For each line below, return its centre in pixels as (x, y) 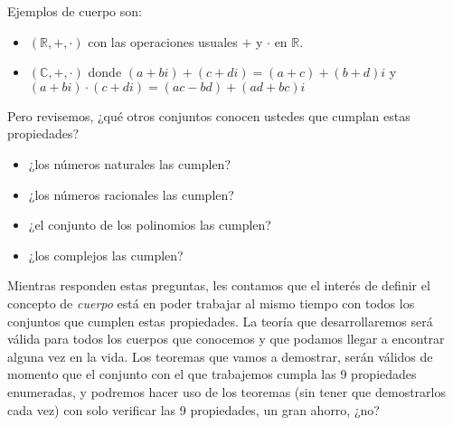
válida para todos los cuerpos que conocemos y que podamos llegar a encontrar (226, 339)
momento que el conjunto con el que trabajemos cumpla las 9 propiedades (212, 374)
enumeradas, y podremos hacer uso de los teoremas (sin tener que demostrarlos (227, 391)
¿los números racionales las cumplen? (131, 194)
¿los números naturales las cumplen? (129, 163)
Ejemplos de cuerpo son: (75, 11)
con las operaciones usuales (163, 41)
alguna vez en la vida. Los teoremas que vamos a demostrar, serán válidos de (220, 356)
